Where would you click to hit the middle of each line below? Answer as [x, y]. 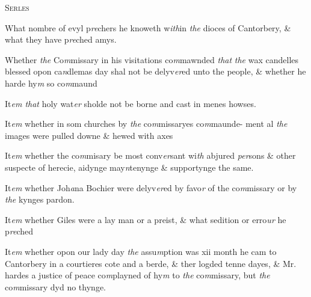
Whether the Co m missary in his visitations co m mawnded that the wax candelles [152, 59]
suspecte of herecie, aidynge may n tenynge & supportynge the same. [129, 167]
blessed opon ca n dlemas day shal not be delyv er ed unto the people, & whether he [155, 71]
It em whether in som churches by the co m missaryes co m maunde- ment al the [146, 124]
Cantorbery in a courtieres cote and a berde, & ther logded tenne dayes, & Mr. [151, 263]
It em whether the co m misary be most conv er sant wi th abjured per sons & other [150, 155]
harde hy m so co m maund [51, 83]
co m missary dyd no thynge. [55, 286]
